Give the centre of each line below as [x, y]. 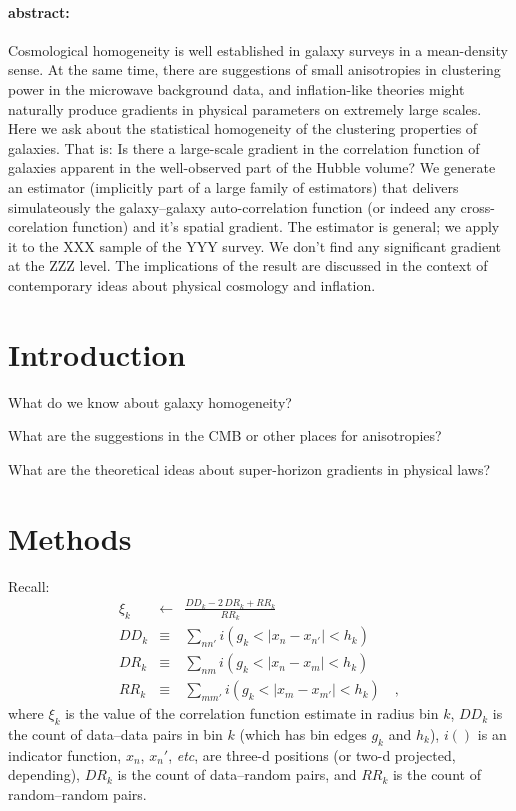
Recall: [29, 585]
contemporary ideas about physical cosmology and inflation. [192, 284]
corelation [38, 226]
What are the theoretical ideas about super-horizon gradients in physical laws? [249, 468]
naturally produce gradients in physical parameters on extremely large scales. [245, 108]
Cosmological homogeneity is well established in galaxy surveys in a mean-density [258, 49]
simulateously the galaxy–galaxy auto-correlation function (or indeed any [232, 206]
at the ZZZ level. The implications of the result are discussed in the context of [248, 265]
